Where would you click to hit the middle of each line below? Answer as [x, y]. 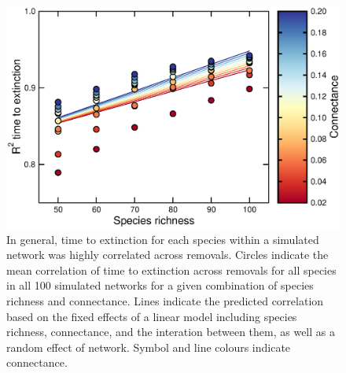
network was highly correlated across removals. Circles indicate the [167, 255]
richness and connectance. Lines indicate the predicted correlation [165, 300]
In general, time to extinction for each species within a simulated [163, 239]
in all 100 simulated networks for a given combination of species [160, 285]
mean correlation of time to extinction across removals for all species [171, 270]
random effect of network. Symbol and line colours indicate [149, 347]
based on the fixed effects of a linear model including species [152, 316]
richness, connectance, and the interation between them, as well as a [171, 332]
